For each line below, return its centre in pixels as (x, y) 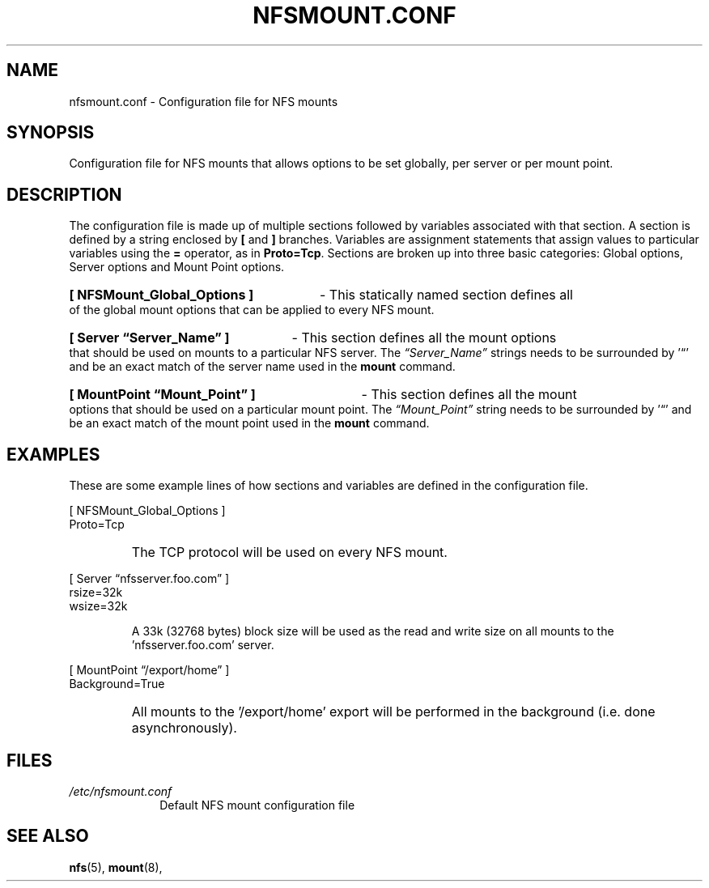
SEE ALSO (48, 836)
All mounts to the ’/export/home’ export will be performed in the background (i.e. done (393, 712)
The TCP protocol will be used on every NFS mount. (289, 552)
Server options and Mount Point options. (177, 267)
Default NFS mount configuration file (257, 805)
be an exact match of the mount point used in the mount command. (249, 423)
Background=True (117, 684)
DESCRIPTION (64, 194)
